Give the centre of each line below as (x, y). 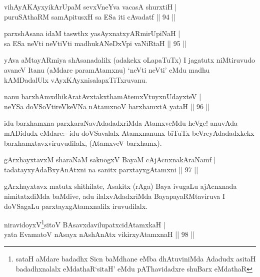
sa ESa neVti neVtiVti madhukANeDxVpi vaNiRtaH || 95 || (95, 43)
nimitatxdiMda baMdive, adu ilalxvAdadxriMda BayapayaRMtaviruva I (114, 196)
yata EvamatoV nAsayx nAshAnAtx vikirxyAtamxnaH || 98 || (99, 234)
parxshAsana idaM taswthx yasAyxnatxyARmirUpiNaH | (92, 33)
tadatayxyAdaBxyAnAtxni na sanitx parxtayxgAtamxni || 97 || (101, 169)
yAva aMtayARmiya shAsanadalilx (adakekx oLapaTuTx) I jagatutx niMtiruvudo (129, 60)
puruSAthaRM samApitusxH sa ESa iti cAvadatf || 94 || (90, 16)
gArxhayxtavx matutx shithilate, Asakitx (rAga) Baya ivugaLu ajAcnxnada (120, 186)
